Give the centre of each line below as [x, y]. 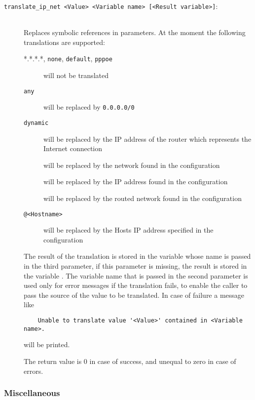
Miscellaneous [32, 393]
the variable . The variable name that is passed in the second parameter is [136, 275]
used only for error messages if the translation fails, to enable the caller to [136, 285]
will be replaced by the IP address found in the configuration [136, 181]
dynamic [36, 123]
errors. [34, 371]
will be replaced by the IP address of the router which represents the [147, 139]
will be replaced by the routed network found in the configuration [143, 198]
